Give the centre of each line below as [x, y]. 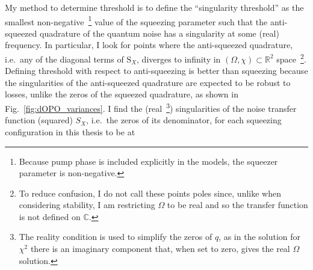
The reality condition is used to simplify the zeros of [116, 237]
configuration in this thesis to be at [70, 131]
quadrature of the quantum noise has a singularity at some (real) [160, 33]
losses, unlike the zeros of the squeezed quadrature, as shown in [122, 94]
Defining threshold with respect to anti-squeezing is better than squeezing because [156, 71]
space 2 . [291, 58]
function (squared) [39, 120]
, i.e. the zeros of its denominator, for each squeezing [184, 120]
